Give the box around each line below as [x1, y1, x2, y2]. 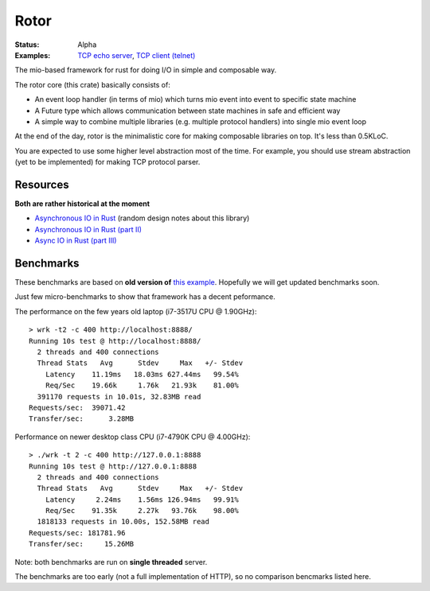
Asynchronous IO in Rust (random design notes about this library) [34, 213, 250, 223]
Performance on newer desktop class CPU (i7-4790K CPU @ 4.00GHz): [14, 432, 251, 441]
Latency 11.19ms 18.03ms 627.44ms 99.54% [45, 370, 239, 379]
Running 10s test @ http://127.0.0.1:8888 [29, 461, 197, 471]
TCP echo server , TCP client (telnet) [77, 50, 196, 60]
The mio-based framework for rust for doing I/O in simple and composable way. [14, 65, 277, 75]
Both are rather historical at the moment [14, 199, 150, 208]
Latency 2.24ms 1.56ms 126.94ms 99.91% [45, 495, 239, 504]
